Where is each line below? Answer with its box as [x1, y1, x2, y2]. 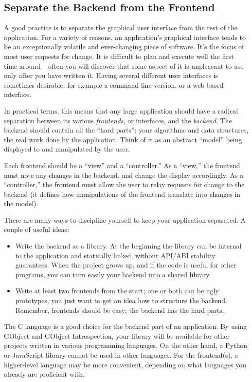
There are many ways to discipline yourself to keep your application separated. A [4, 214, 246, 225]
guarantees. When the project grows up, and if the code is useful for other [15, 260, 236, 270]
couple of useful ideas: [4, 224, 69, 234]
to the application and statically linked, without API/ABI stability [15, 250, 216, 260]
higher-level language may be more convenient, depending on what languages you [4, 359, 246, 369]
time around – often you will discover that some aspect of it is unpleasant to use [4, 60, 244, 71]
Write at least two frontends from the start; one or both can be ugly [15, 286, 219, 296]
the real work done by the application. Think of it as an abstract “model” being [4, 134, 242, 144]
